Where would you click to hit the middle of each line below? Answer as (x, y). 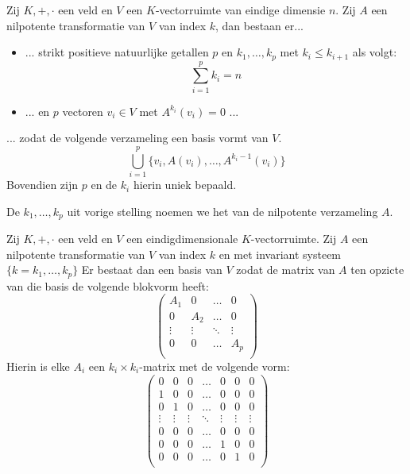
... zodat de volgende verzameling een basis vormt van (137, 138)
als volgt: (375, 52)
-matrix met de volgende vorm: (215, 366)
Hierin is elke (38, 366)
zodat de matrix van (286, 270)
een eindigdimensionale (182, 239)
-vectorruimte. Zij (294, 239)
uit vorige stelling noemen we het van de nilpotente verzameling (222, 211)
